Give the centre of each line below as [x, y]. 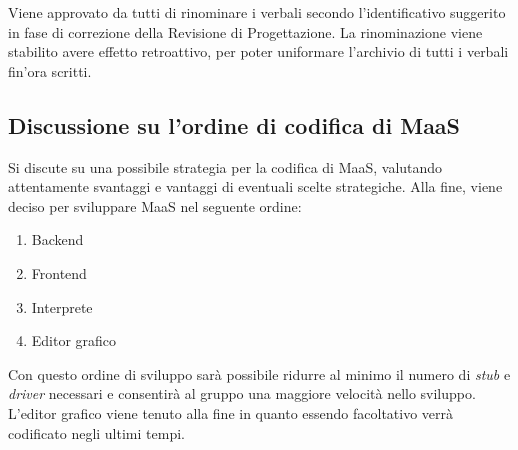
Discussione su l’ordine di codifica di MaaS [234, 124]
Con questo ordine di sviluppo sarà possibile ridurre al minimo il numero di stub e [259, 373]
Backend [57, 239]
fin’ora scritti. [50, 70]
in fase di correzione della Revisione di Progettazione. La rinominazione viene [245, 31]
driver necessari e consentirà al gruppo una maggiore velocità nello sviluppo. [242, 393]
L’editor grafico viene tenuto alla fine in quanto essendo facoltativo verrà [231, 412]
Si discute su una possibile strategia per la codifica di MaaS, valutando [225, 166]
